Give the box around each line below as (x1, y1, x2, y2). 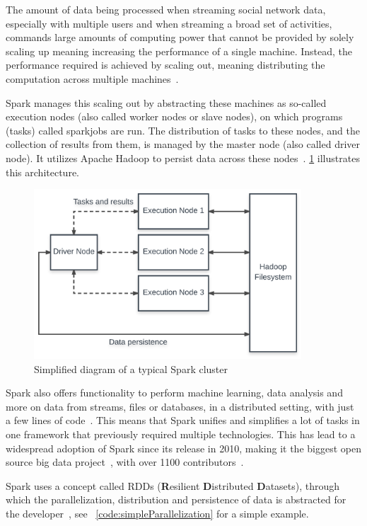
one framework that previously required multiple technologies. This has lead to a (6, 426, 356, 441)
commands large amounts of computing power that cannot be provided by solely (6, 30, 354, 45)
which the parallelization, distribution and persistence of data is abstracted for (6, 492, 346, 507)
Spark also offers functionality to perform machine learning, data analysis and (6, 385, 343, 400)
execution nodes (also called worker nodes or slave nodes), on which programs (6, 109, 343, 124)
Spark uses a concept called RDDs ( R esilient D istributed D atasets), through (6, 478, 340, 493)
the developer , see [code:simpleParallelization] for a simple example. (6, 505, 309, 520)
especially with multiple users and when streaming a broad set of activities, (6, 16, 332, 30)
